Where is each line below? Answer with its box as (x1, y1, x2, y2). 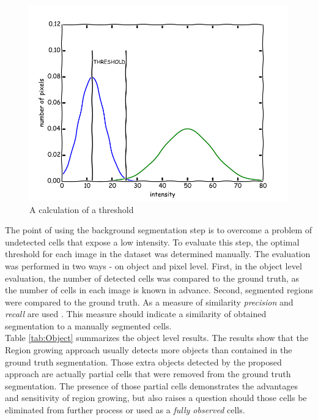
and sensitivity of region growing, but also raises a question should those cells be (5, 391, 307, 404)
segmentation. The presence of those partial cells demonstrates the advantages (5, 379, 298, 392)
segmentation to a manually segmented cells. (5, 319, 172, 332)
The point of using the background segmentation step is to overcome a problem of (5, 223, 312, 236)
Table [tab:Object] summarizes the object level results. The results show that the (5, 331, 309, 344)
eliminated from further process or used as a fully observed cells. (5, 403, 245, 416)
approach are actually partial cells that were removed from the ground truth (5, 367, 291, 380)
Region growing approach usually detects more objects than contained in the (5, 343, 292, 356)
